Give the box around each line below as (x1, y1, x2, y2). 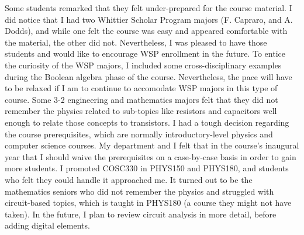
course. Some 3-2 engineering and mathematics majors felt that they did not (5, 93, 278, 105)
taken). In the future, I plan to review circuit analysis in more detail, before (5, 208, 277, 220)
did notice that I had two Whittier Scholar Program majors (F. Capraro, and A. (5, 13, 293, 25)
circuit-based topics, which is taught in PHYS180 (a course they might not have (5, 196, 292, 209)
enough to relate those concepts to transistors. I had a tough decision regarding (5, 116, 289, 128)
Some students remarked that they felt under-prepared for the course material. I (5, 2, 292, 13)
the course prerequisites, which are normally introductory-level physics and (5, 127, 273, 140)
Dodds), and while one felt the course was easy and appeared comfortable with (5, 25, 288, 37)
